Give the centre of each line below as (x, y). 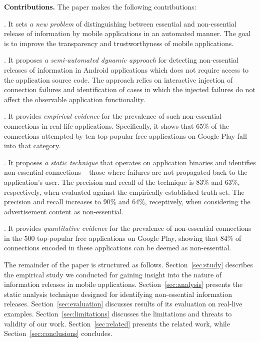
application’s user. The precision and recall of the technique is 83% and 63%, (122, 182)
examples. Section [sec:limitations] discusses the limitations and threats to (118, 314)
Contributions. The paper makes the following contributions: (100, 7)
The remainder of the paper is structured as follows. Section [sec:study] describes (128, 265)
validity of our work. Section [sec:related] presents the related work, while (117, 323)
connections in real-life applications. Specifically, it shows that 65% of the (116, 125)
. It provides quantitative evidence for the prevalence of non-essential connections (128, 228)
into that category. (32, 145)
